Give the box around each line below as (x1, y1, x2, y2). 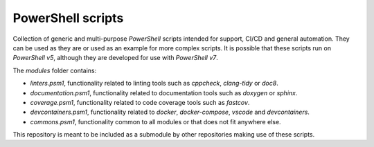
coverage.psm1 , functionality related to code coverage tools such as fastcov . (30, 98, 250, 106)
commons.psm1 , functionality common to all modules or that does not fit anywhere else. (30, 117, 281, 126)
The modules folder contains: (12, 66, 97, 75)
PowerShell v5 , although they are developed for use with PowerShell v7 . (12, 54, 218, 62)
